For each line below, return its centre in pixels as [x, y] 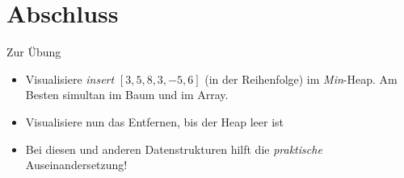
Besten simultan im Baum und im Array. [127, 95]
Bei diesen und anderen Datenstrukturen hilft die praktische [174, 149]
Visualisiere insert [70, 79]
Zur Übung [34, 52]
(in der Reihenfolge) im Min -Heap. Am [301, 79]
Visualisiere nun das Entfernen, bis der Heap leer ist [155, 121]
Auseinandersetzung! [76, 165]
